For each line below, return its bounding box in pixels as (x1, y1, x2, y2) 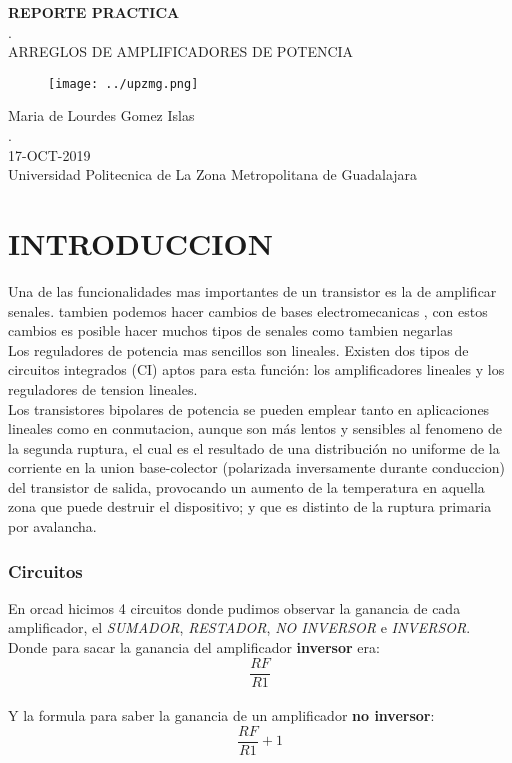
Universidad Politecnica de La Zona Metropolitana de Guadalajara (8, 164, 418, 185)
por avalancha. (8, 516, 97, 537)
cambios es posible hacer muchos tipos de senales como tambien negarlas (8, 320, 453, 341)
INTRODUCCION (8, 223, 273, 263)
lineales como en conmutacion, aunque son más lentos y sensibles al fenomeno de (8, 418, 502, 439)
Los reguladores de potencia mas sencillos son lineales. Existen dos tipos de (8, 339, 469, 360)
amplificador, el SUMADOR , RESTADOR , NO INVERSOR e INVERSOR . (8, 617, 471, 638)
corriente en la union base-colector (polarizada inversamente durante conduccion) (8, 457, 505, 478)
